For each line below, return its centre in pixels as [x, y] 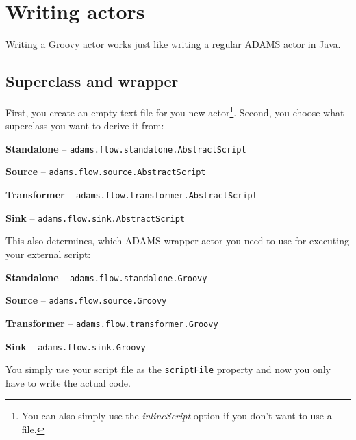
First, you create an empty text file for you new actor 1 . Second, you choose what [175, 111]
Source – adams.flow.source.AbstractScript [106, 171]
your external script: [48, 254]
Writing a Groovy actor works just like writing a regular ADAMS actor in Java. [173, 44]
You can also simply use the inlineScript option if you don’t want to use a [177, 416]
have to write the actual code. [68, 382]
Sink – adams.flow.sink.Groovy [76, 346]
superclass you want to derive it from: [85, 126]
